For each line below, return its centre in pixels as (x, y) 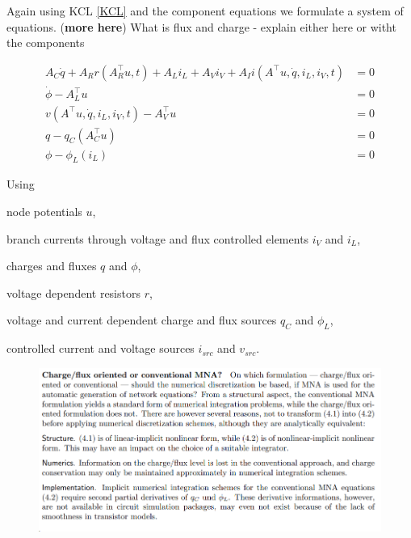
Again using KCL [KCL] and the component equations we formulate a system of (205, 11)
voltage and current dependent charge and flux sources (142, 320)
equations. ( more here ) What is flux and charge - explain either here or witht (201, 26)
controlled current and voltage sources (101, 348)
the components (46, 42)
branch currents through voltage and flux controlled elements (158, 238)
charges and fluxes (52, 266)
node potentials (44, 211)
